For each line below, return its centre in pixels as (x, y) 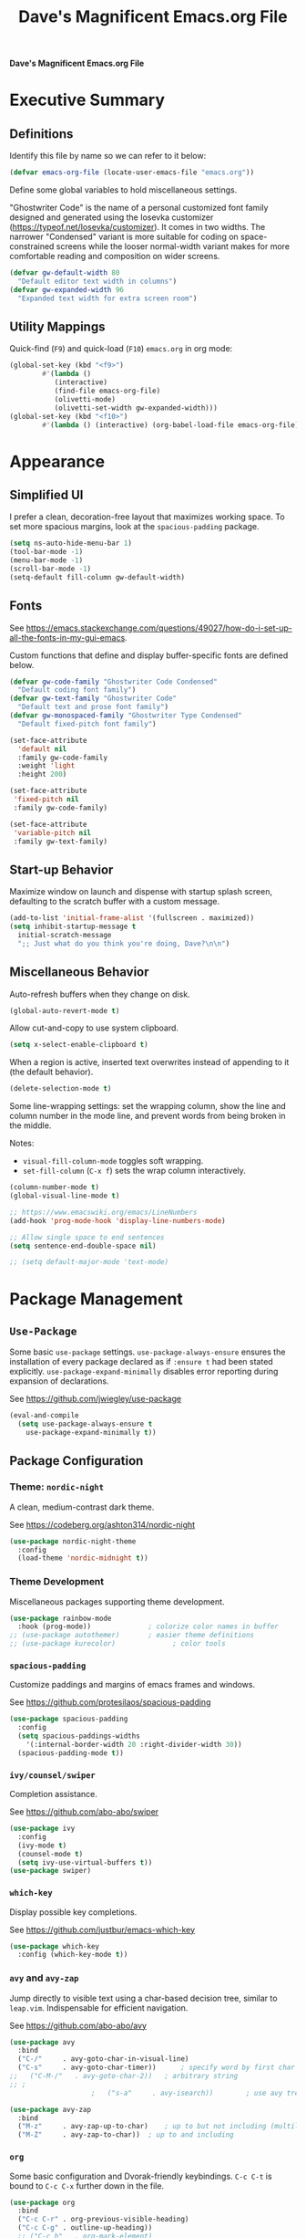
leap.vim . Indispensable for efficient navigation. (99, 2008)
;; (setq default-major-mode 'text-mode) (89, 1262)
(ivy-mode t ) (42, 1846)
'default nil (42, 749)
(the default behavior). (51, 1072)
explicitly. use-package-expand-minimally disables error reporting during (144, 1372)
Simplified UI (46, 495)
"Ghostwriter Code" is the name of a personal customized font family (139, 208)
